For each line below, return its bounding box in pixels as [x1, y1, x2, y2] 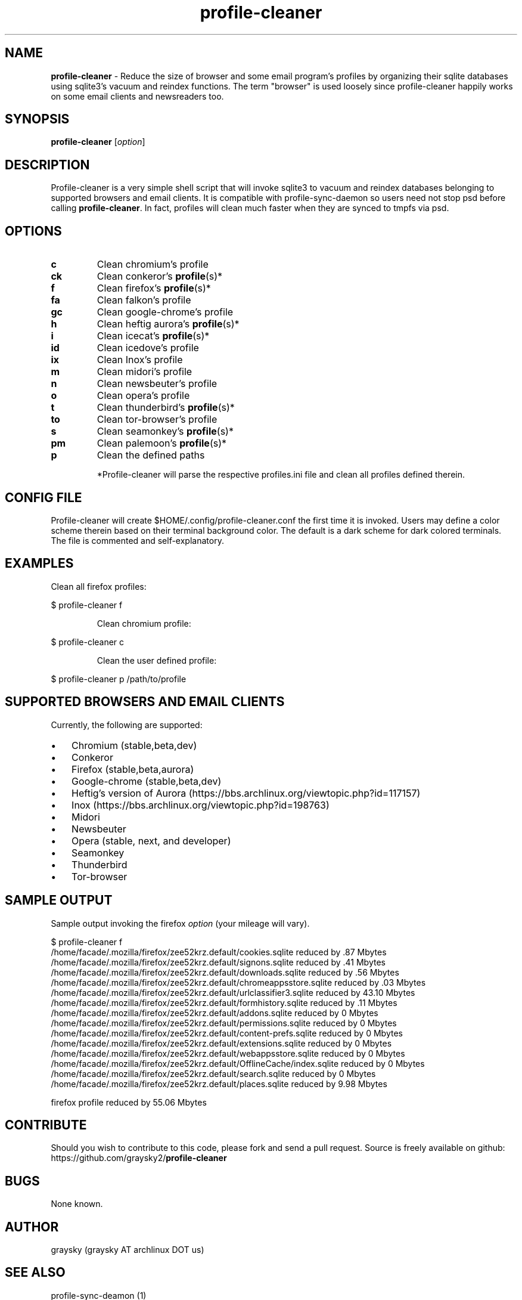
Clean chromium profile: [97, 618, 191, 629]
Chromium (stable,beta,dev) [72, 739, 197, 751]
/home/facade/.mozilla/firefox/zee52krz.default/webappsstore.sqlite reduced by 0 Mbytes [51, 1048, 405, 1058]
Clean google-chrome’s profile [97, 306, 234, 318]
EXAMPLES [5, 556, 74, 571]
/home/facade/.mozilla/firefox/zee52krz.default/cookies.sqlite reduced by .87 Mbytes [51, 946, 387, 957]
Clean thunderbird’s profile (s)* [97, 401, 235, 414]
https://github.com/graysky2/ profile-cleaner [51, 1153, 227, 1163]
